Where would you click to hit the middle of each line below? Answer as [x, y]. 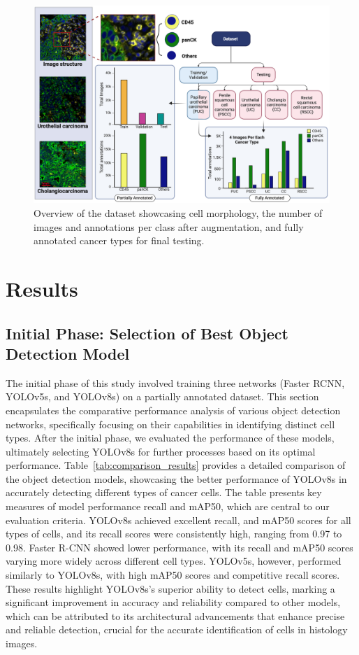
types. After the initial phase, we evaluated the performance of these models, [170, 438]
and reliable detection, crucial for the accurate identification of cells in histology [177, 629]
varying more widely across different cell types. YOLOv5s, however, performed [174, 561]
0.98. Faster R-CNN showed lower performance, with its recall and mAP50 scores [179, 547]
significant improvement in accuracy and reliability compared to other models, [173, 602]
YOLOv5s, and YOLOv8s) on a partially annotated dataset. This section [162, 396]
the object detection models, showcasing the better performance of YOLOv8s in [176, 478]
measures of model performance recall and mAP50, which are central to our [168, 506]
